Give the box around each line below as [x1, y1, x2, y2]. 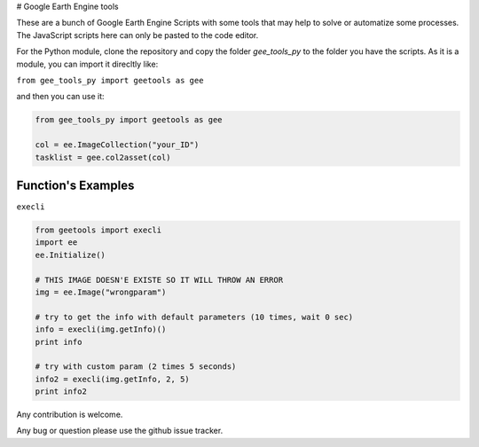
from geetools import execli [35, 224, 162, 235]
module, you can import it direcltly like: [16, 59, 159, 69]
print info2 [35, 387, 88, 396]
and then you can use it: [16, 91, 106, 102]
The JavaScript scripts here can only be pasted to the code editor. [16, 29, 259, 40]
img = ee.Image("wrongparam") [35, 286, 167, 297]
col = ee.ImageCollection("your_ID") [35, 140, 200, 150]
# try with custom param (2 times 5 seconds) [35, 362, 237, 372]
